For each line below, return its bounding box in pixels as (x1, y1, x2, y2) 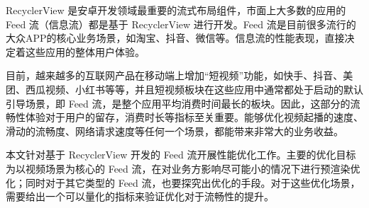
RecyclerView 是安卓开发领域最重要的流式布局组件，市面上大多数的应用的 (6, 3, 346, 17)
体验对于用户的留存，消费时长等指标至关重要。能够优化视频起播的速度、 (25, 110, 363, 125)
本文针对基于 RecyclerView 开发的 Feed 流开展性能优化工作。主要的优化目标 (6, 147, 356, 162)
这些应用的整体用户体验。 (25, 44, 145, 59)
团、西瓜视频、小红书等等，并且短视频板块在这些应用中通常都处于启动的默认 (6, 81, 363, 96)
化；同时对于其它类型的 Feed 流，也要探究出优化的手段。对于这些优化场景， (6, 175, 360, 190)
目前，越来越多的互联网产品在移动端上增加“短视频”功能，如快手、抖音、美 (6, 68, 353, 83)
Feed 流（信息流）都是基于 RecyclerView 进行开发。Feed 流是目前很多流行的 (6, 16, 356, 31)
